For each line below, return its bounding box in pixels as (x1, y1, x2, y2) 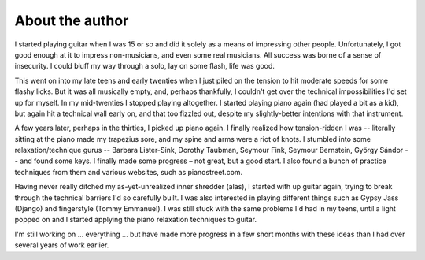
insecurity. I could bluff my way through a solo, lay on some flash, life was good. (14, 61, 275, 71)
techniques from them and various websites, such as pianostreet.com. (14, 167, 243, 176)
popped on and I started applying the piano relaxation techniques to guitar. (14, 215, 257, 225)
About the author (14, 12, 129, 29)
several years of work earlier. (14, 240, 109, 250)
